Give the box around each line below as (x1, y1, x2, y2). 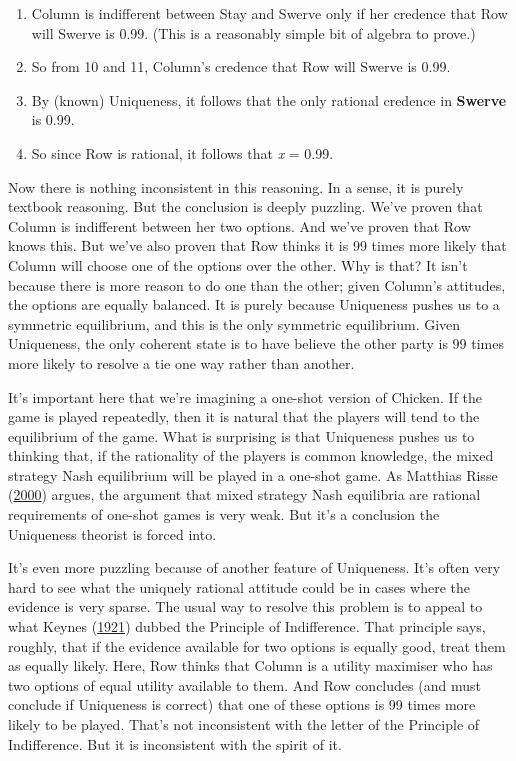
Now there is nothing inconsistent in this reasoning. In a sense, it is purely (8, 176, 464, 197)
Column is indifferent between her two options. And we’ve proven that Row (8, 215, 471, 236)
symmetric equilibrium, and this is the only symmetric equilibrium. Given (8, 313, 461, 334)
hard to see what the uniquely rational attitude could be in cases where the (8, 576, 470, 597)
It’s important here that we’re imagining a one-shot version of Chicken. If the (8, 386, 483, 407)
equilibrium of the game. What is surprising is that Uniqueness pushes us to (8, 425, 475, 446)
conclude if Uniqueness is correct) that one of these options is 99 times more (8, 694, 476, 715)
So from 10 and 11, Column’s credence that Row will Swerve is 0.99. (31, 56, 451, 77)
